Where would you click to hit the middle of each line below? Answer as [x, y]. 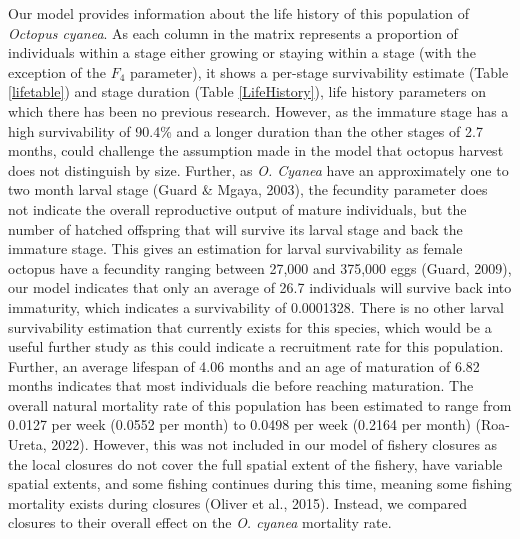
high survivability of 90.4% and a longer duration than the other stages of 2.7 [245, 130]
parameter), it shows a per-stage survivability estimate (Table [319, 71]
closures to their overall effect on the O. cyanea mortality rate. [200, 522]
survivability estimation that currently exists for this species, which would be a [250, 326]
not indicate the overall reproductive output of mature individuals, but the [237, 208]
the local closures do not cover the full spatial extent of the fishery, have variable [255, 463]
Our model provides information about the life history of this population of [238, 13]
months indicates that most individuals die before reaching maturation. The [241, 385]
